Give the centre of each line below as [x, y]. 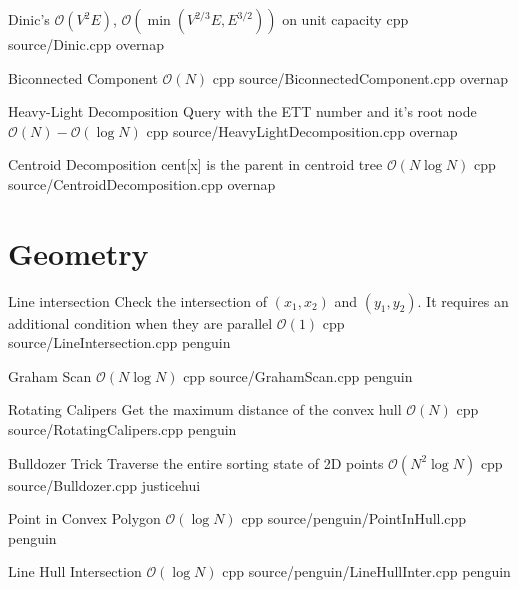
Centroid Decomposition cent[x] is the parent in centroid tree [195, 164]
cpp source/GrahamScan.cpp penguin [298, 375]
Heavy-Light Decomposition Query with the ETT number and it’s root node [242, 111]
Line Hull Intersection [75, 571]
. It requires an [463, 300]
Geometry [78, 252]
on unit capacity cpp [345, 19]
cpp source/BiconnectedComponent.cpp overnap [360, 77]
